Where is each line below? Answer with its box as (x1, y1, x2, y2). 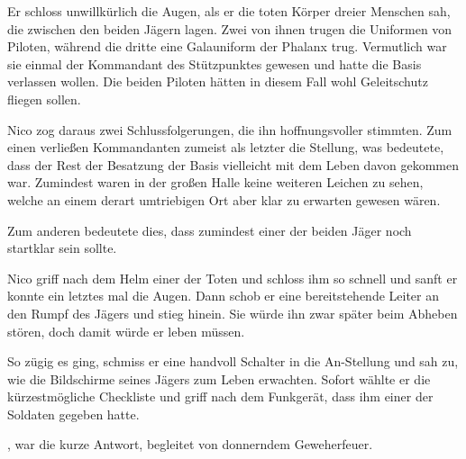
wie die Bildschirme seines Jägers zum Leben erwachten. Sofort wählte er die (7, 369, 431, 388)
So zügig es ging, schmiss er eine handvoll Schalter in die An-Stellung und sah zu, (7, 352, 459, 371)
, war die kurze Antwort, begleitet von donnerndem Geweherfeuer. (7, 435, 373, 454)
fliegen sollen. (7, 89, 81, 108)
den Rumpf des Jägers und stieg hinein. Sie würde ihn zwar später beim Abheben (7, 303, 458, 322)
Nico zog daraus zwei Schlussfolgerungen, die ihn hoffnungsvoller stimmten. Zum (7, 120, 452, 139)
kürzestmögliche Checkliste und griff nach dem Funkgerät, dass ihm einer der (7, 387, 434, 406)
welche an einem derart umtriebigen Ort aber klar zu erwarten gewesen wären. (7, 190, 441, 209)
